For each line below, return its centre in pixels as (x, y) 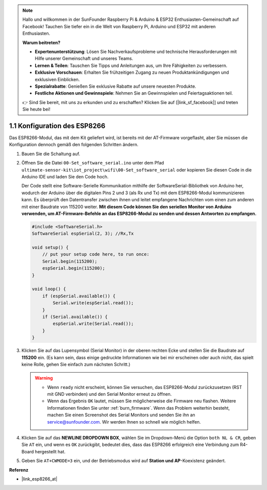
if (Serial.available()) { (75, 317)
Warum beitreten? (42, 43)
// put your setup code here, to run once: (96, 254)
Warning (44, 378)
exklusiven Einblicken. (57, 79)
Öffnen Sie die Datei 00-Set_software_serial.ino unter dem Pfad (93, 163)
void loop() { (49, 289)
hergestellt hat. (50, 451)
